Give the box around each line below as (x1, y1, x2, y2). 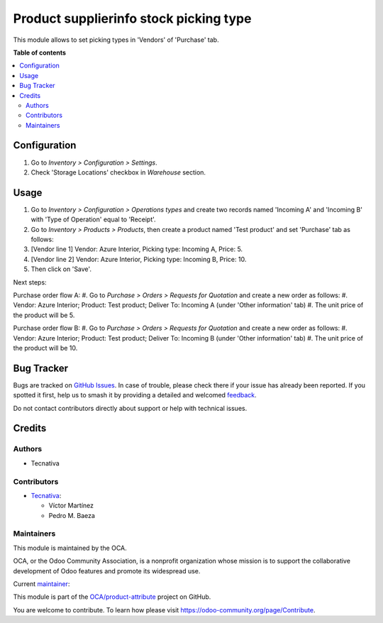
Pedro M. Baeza (48, 511, 96, 519)
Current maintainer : (13, 580, 70, 588)
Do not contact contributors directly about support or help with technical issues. (13, 404, 248, 412)
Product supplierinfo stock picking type (13, 11, 252, 26)
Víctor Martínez (48, 501, 94, 510)
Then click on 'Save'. (30, 265, 92, 273)
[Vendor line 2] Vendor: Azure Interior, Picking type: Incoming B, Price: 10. (30, 255, 247, 263)
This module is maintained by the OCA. (13, 544, 127, 552)
